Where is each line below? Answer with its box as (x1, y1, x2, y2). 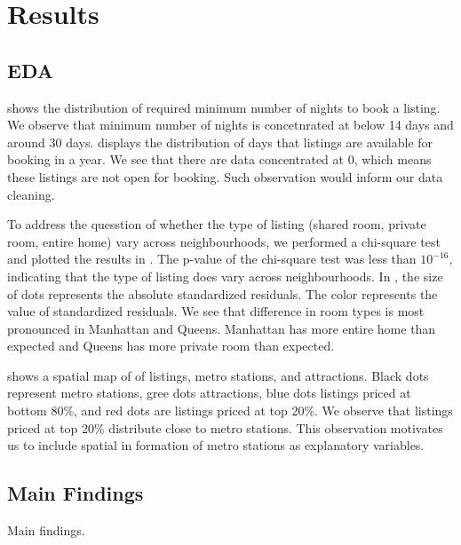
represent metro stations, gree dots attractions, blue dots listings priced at (7, 383, 411, 402)
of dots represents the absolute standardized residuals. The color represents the (7, 284, 438, 303)
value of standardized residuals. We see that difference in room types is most (7, 302, 425, 320)
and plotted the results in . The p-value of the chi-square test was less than (7, 249, 417, 268)
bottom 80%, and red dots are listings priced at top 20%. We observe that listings (7, 401, 453, 420)
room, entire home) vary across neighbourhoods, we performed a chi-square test (7, 232, 441, 250)
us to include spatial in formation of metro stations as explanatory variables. (7, 436, 425, 454)
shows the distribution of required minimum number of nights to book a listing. (7, 98, 441, 116)
